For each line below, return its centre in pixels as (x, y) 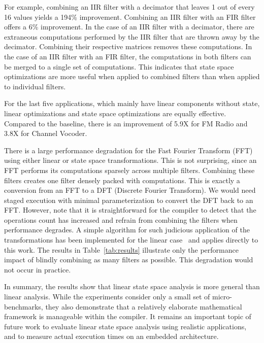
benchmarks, (24, 306)
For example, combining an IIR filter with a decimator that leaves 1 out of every (129, 7)
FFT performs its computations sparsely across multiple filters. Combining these (129, 170)
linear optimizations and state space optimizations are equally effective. (115, 113)
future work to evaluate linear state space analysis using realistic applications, (125, 326)
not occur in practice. (38, 269)
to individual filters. (35, 86)
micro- (222, 297)
